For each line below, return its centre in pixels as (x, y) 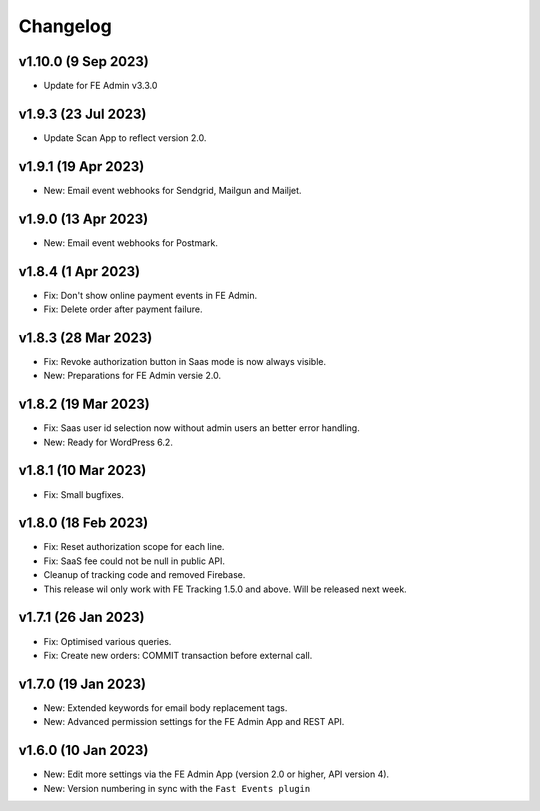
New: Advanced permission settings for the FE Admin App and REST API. (194, 722)
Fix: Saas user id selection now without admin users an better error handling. (201, 428)
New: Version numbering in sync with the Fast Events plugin (177, 788)
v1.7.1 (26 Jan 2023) (81, 617)
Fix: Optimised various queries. (107, 641)
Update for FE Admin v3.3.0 (100, 86)
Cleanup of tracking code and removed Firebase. (144, 575)
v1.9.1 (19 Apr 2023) (81, 166)
